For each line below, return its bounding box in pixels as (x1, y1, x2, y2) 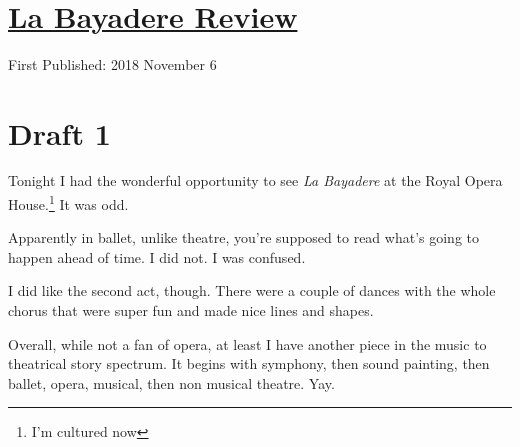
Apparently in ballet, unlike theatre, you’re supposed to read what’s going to (8, 227, 479, 248)
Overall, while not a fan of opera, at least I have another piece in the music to (8, 333, 487, 354)
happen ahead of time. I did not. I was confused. (8, 246, 306, 267)
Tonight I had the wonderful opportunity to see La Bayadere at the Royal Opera (8, 170, 503, 191)
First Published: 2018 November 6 (8, 53, 217, 74)
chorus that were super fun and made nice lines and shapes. (8, 300, 374, 321)
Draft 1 (8, 112, 111, 153)
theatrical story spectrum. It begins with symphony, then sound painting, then (8, 353, 490, 374)
